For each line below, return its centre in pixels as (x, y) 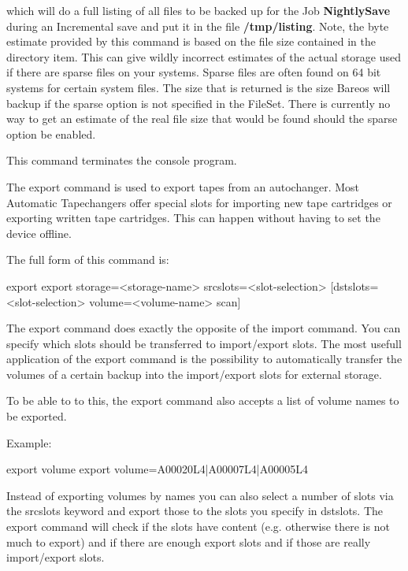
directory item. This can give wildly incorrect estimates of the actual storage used (204, 56)
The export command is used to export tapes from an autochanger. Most (183, 186)
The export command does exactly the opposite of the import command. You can (204, 328)
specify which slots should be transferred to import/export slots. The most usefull (204, 343)
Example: (29, 442)
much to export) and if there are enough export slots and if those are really (189, 541)
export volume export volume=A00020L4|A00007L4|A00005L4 (157, 469)
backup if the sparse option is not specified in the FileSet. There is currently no (198, 103)
